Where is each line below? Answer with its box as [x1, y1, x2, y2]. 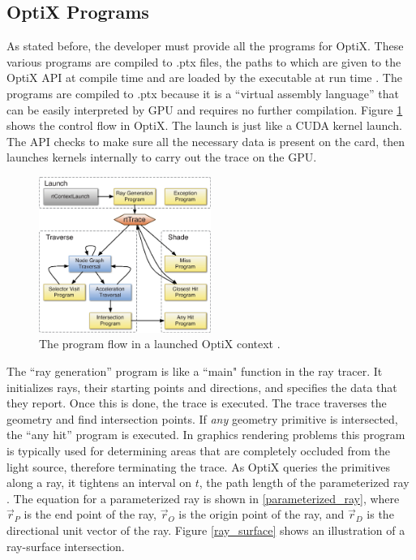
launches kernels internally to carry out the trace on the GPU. [6, 149, 317, 166]
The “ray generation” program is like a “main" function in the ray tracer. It [6, 363, 383, 380]
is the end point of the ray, [24, 506, 157, 523]
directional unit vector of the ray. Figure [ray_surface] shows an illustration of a [6, 521, 405, 538]
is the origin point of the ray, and [178, 506, 345, 523]
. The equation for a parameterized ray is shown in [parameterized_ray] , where [6, 489, 400, 506]
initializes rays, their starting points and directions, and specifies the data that [6, 378, 397, 395]
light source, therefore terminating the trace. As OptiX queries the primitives [6, 458, 391, 475]
